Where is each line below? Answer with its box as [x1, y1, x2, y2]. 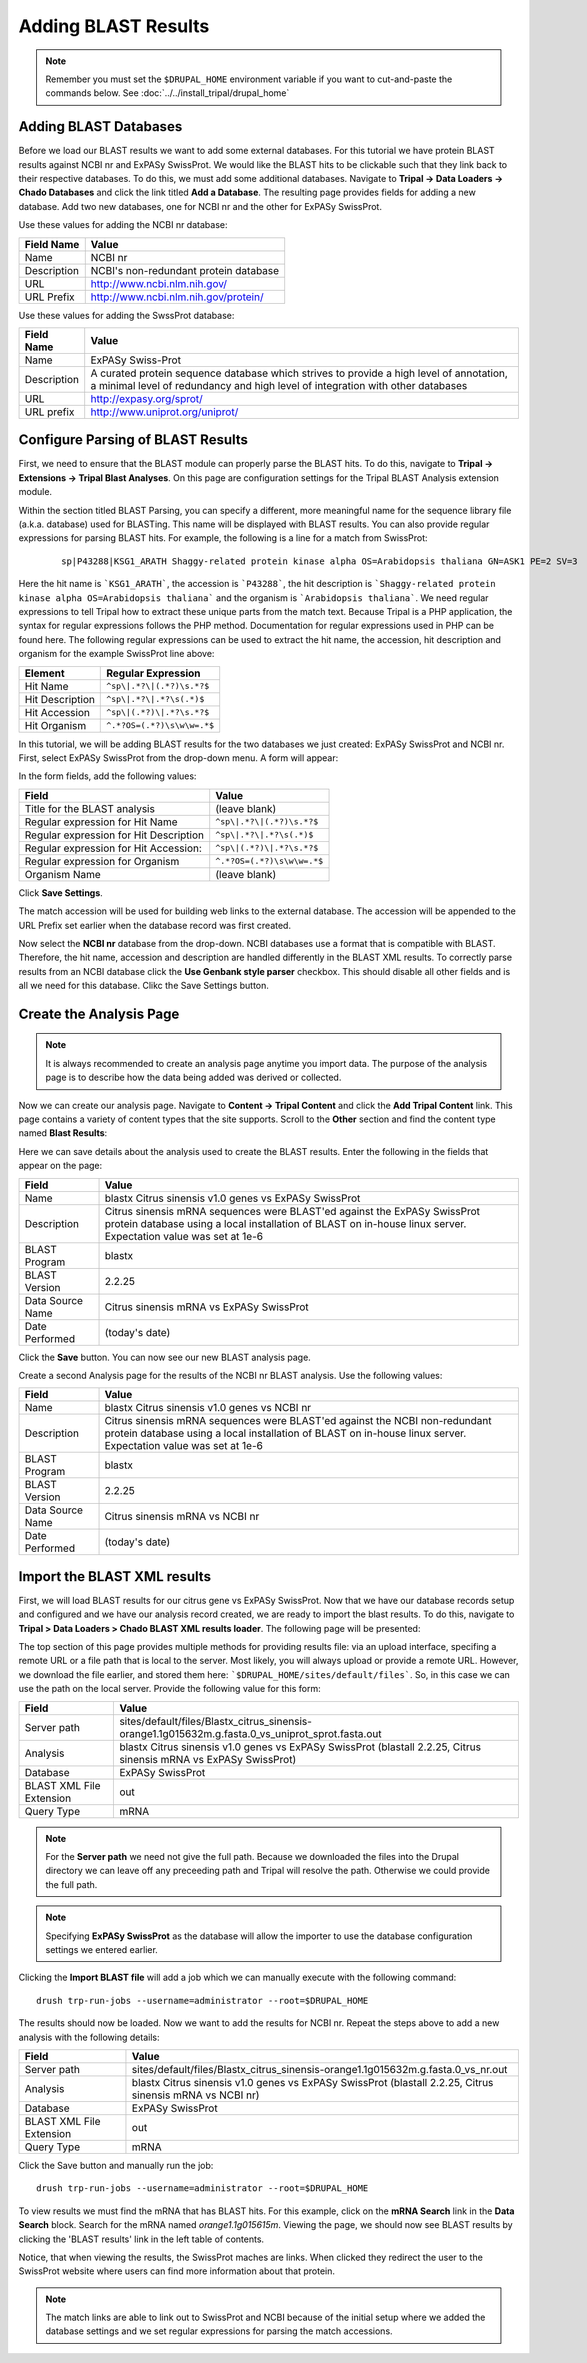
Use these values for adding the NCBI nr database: [18, 219, 228, 231]
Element [24, 666, 65, 680]
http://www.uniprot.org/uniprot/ [90, 405, 239, 419]
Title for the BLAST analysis [24, 801, 155, 815]
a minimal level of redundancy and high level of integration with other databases [90, 378, 468, 392]
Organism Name [24, 867, 102, 881]
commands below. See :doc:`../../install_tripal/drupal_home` [45, 87, 290, 99]
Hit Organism [24, 718, 87, 732]
